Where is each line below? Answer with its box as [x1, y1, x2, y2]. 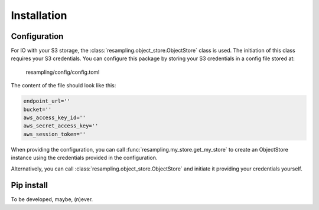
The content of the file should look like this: [11, 82, 116, 89]
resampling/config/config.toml [25, 68, 100, 76]
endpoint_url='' [23, 98, 71, 104]
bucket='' [23, 106, 52, 113]
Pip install [11, 181, 48, 191]
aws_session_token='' [23, 130, 86, 137]
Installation [11, 9, 67, 22]
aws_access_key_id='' [23, 114, 86, 121]
